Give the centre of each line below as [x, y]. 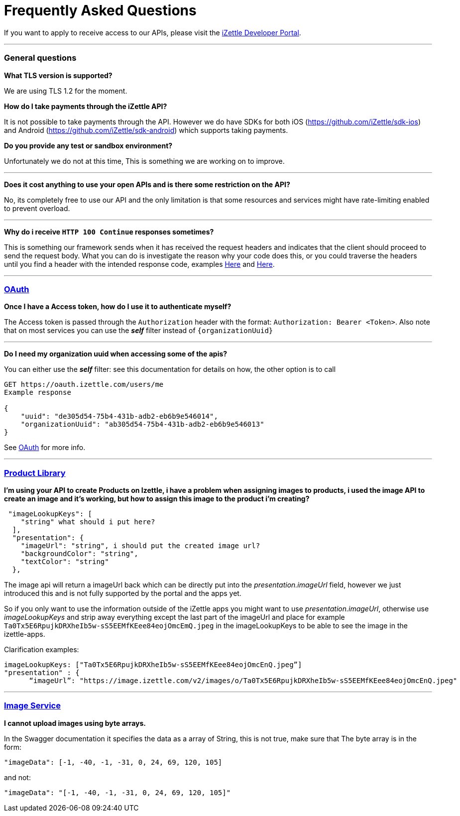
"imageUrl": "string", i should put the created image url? [140, 546]
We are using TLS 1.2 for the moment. [66, 91]
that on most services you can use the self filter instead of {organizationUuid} [139, 331]
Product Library [35, 473]
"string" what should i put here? [88, 522]
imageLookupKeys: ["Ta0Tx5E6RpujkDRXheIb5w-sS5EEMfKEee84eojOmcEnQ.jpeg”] [153, 665]
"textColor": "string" [65, 562]
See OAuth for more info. [45, 448]
